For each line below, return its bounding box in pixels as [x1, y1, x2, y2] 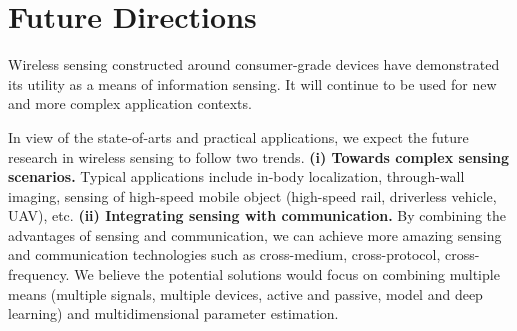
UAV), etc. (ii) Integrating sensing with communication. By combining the [8, 205, 507, 226]
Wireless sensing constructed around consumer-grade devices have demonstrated [8, 54, 500, 75]
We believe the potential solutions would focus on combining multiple [74, 264, 500, 285]
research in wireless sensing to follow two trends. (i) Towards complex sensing [8, 146, 510, 167]
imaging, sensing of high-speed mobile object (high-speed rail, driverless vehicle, [8, 185, 497, 206]
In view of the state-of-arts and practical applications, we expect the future [8, 126, 469, 147]
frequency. [8, 264, 70, 285]
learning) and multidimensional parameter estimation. [8, 303, 339, 324]
